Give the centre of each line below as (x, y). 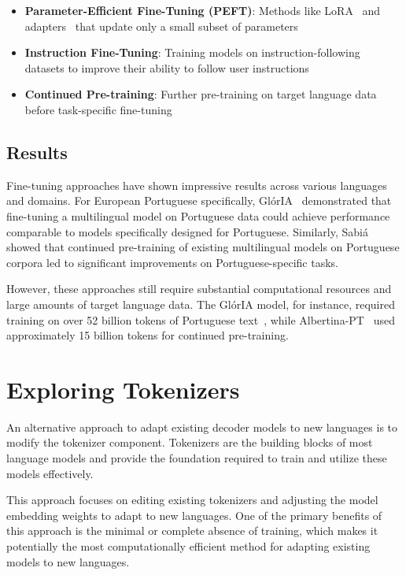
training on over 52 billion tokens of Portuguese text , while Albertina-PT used (201, 319)
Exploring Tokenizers (123, 389)
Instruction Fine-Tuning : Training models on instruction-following (192, 52)
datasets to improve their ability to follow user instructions (167, 67)
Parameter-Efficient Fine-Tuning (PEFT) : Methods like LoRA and (203, 10)
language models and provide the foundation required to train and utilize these (197, 458)
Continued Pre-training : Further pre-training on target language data (201, 94)
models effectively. (50, 473)
